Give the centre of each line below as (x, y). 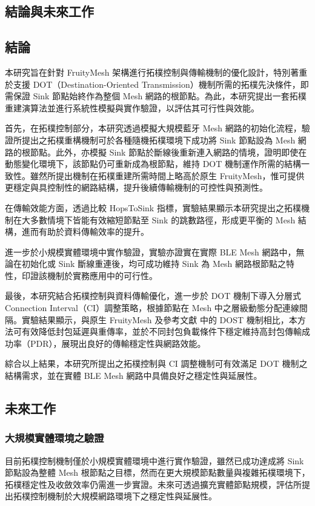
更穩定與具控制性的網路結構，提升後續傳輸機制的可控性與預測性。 (136, 187)
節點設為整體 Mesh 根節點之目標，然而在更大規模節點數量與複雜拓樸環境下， (157, 472)
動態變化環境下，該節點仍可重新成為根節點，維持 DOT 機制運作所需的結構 (153, 164)
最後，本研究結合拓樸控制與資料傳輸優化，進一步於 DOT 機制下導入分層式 (153, 296)
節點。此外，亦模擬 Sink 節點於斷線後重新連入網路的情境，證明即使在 (168, 152)
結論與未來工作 (49, 11)
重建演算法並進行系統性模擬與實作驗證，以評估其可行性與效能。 (132, 107)
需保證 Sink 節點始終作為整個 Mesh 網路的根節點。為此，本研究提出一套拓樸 (156, 96)
